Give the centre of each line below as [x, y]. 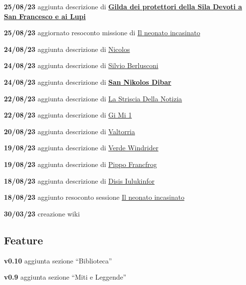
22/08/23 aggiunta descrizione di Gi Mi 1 [68, 115]
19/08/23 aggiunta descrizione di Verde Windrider [81, 148]
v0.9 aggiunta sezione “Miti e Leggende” [65, 277]
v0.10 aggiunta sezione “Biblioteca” [58, 260]
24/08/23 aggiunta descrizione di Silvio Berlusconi [81, 65]
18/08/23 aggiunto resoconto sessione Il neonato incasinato [94, 197]
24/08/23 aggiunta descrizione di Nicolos [67, 49]
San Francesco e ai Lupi [45, 16]
